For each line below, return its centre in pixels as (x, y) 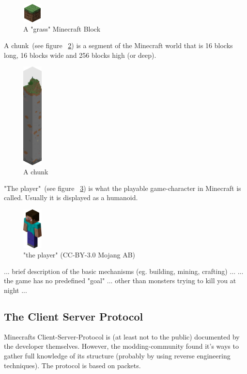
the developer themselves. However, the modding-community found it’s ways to (121, 346)
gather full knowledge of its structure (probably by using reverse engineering (117, 355)
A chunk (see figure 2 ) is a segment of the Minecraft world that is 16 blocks (118, 45)
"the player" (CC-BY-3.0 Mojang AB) (79, 255)
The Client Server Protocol (74, 316)
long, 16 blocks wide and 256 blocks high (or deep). (80, 55)
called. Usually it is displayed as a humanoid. (71, 197)
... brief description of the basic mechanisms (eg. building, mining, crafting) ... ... (124, 271)
